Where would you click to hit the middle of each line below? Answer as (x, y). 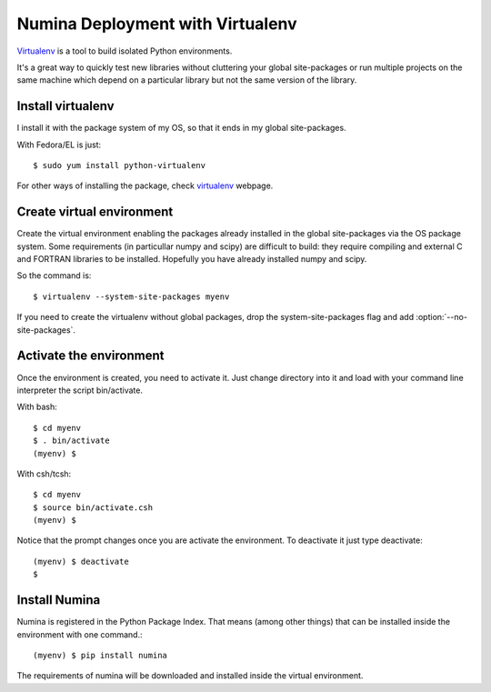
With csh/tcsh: (44, 474)
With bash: (37, 407)
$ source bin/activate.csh (93, 507)
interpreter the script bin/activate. (80, 390)
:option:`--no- (441, 317)
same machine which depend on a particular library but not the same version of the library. (187, 80)
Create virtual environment (95, 212)
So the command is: (54, 276)
